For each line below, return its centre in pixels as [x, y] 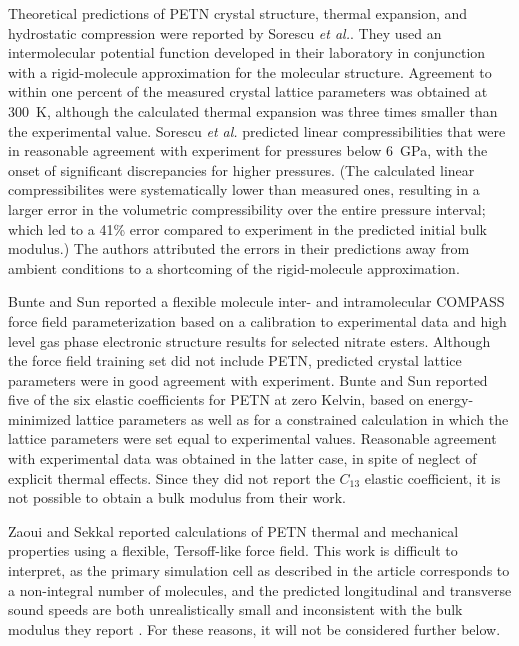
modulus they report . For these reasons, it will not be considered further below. [254, 628]
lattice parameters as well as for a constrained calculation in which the [292, 418]
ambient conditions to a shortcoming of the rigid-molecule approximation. [234, 267]
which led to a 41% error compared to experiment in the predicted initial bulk [247, 228]
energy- [451, 399]
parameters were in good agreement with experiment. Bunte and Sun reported [248, 379]
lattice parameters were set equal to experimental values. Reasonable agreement [252, 438]
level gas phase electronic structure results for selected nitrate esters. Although [249, 340]
